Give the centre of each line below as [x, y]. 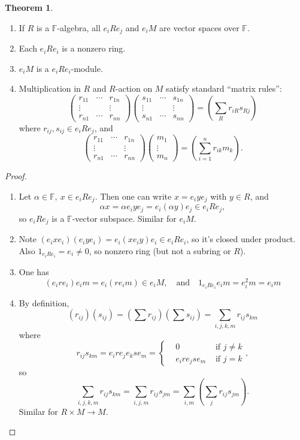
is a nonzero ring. [94, 48]
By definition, [44, 302]
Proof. [16, 176]
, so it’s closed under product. [241, 239]
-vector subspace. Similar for [124, 218]
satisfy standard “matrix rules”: [224, 88]
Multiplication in [50, 88]
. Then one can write [133, 196]
